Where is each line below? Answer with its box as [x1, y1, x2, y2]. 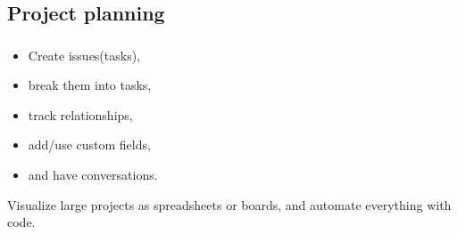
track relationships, [28, 105, 133, 124]
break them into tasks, [28, 76, 152, 94]
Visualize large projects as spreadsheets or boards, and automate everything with [7, 195, 452, 214]
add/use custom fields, [28, 135, 151, 154]
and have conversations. [28, 165, 158, 184]
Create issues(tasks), [28, 45, 141, 64]
